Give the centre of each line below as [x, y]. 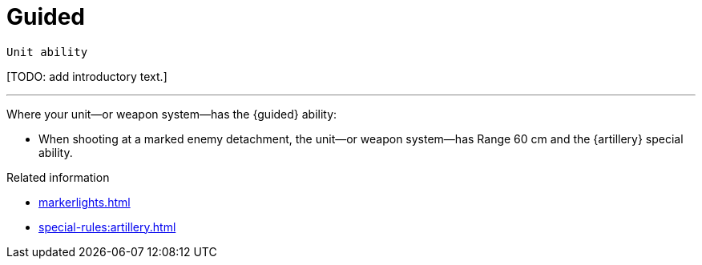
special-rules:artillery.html [107, 227]
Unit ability [47, 52]
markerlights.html [85, 202]
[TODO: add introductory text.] [87, 76]
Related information [58, 177]
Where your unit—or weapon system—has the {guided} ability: [172, 114]
